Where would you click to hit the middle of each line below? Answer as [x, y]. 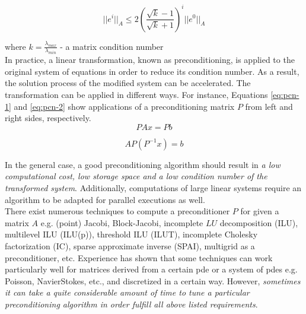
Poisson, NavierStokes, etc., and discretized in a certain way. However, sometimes [153, 280]
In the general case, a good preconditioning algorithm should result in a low [143, 164]
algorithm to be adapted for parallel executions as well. [105, 199]
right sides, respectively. [48, 118]
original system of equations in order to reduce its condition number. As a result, [152, 71]
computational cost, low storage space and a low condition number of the [136, 176]
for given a [260, 211]
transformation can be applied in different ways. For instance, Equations [136, 95]
